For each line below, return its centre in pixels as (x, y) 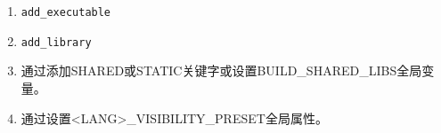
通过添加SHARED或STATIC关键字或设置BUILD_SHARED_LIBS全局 (221, 70)
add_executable (66, 12)
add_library (56, 42)
